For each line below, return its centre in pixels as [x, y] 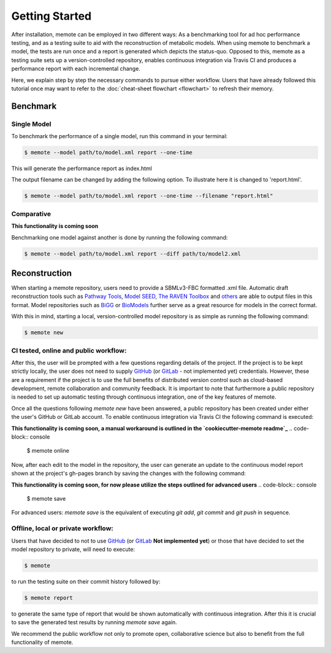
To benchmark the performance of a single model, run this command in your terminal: [120, 136]
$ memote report [49, 598]
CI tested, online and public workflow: [69, 350]
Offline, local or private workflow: [62, 528]
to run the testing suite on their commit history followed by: [86, 581]
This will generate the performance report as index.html [82, 168]
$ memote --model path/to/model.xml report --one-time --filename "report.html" [149, 196]
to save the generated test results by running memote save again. [94, 622]
